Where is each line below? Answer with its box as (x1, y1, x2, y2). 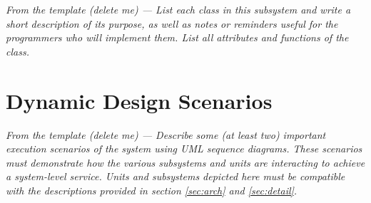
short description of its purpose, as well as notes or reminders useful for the (6, 16, 338, 31)
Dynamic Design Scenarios (6, 85, 273, 115)
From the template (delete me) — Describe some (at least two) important (6, 127, 326, 142)
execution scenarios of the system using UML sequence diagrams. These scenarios (6, 141, 362, 156)
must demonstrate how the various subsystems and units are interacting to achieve (6, 155, 365, 170)
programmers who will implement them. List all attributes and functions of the (6, 30, 349, 45)
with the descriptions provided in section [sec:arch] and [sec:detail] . (6, 182, 298, 197)
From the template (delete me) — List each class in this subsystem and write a (6, 2, 351, 16)
